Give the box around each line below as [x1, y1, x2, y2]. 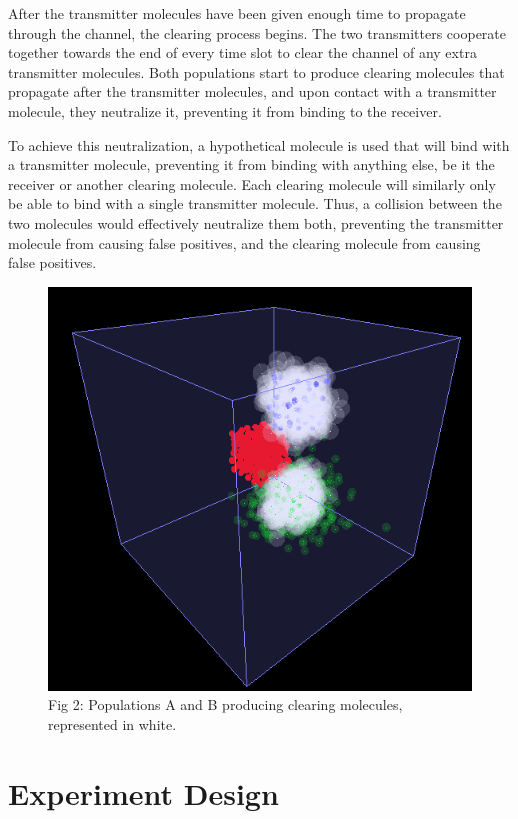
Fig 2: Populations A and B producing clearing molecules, [48, 694, 403, 715]
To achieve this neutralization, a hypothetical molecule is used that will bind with [8, 134, 510, 155]
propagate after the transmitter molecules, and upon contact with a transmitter [8, 81, 497, 102]
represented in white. [48, 713, 177, 734]
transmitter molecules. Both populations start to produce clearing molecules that [8, 61, 505, 82]
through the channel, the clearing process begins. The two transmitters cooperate [8, 22, 506, 43]
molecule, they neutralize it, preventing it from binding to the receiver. [8, 100, 442, 121]
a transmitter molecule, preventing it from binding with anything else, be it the [8, 154, 495, 175]
